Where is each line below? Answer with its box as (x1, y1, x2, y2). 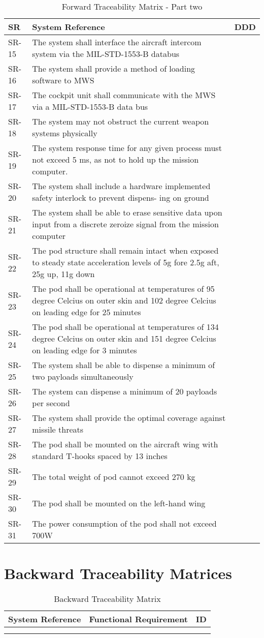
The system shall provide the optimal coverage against (32, 412, 226, 423)
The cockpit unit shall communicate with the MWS (32, 89, 216, 101)
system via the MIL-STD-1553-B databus (32, 48, 180, 59)
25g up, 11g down (32, 268, 95, 280)
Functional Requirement (89, 613, 188, 625)
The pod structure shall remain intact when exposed (32, 245, 219, 256)
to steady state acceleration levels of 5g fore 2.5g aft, (32, 256, 219, 268)
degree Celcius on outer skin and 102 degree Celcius (32, 294, 216, 306)
